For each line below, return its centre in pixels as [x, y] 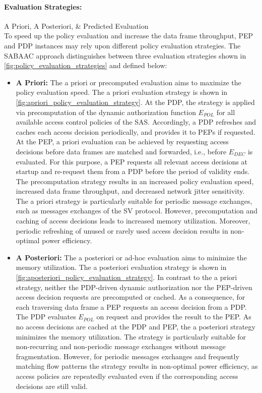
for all [226, 112]
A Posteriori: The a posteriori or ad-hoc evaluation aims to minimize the [131, 257]
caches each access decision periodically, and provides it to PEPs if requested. [136, 131]
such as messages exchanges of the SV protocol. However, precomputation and [137, 211]
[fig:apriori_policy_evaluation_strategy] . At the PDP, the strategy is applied [135, 102]
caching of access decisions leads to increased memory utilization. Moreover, [133, 221]
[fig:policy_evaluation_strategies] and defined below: [86, 65]
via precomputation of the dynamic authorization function [106, 112]
